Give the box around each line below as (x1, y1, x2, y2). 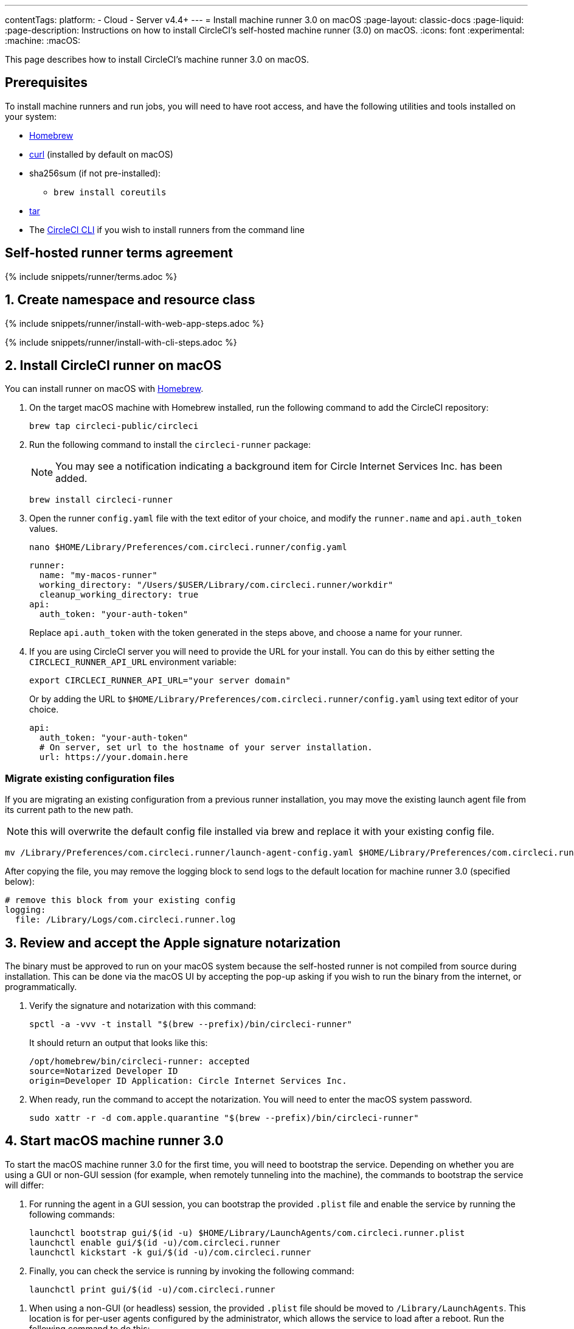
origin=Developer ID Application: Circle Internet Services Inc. (29, 1075, 347, 1086)
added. (55, 472, 88, 485)
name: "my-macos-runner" (39, 570, 157, 581)
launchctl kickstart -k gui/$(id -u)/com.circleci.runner (29, 1247, 311, 1257)
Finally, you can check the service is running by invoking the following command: (29, 1265, 354, 1276)
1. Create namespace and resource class (5, 292, 255, 308)
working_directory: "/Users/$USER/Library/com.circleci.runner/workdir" (39, 580, 393, 590)
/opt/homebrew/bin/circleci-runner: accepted (29, 1056, 250, 1066)
